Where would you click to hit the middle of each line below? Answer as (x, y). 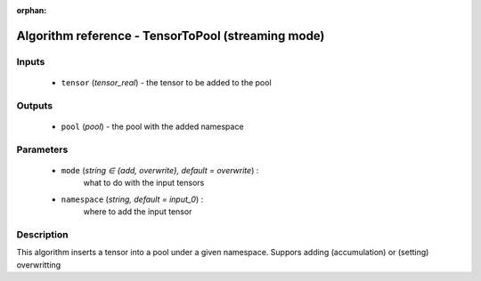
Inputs (31, 61)
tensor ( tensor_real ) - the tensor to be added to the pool (166, 82)
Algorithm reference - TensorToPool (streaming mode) (171, 36)
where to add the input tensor (138, 212)
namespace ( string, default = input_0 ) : (132, 199)
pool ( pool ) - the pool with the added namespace (152, 126)
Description (42, 234)
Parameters (42, 149)
